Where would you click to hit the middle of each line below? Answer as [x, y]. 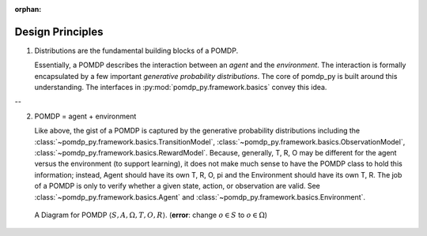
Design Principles [59, 32]
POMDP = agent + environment [85, 116]
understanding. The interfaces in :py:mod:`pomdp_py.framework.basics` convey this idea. [181, 88]
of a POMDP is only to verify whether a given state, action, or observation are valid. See [177, 186]
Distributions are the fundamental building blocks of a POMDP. [136, 51]
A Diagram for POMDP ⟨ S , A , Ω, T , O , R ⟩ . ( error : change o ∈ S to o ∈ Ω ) [151, 215]
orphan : [28, 9]
